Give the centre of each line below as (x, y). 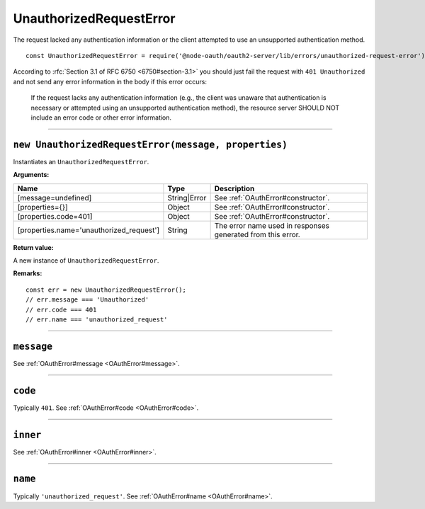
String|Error (187, 198)
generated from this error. (257, 234)
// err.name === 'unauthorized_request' (97, 319)
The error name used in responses (272, 225)
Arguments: (31, 175)
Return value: (33, 247)
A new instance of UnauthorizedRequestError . (86, 260)
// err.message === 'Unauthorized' (87, 300)
